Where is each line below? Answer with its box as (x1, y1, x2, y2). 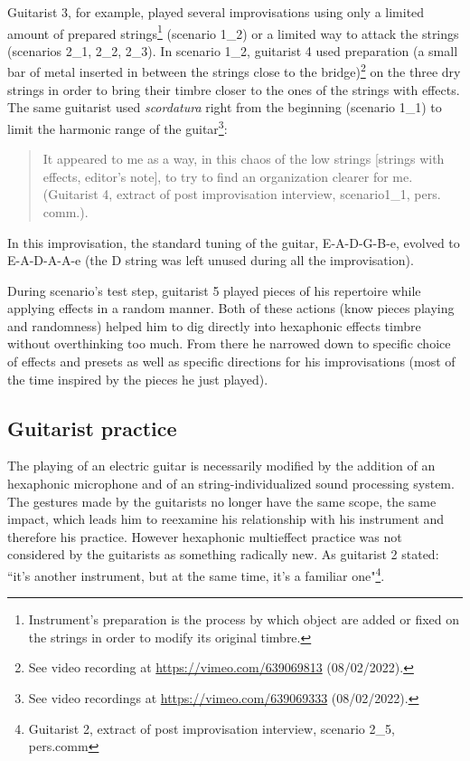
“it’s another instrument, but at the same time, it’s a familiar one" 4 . (7, 564, 385, 585)
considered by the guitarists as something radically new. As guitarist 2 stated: (7, 545, 439, 564)
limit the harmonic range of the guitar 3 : (7, 116, 228, 138)
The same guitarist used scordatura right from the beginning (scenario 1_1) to (7, 98, 442, 117)
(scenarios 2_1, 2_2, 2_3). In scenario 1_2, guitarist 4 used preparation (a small (7, 41, 458, 60)
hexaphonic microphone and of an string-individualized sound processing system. (7, 474, 455, 493)
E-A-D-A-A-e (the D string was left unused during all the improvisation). (7, 251, 414, 270)
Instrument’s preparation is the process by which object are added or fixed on (28, 610, 460, 629)
